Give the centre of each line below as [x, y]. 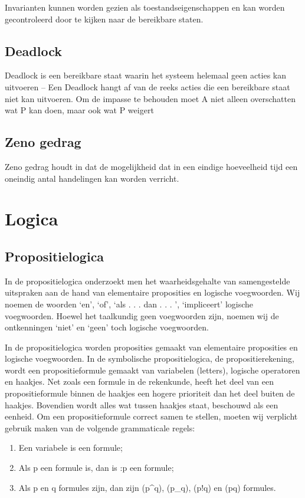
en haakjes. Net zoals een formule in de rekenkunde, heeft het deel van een [139, 381]
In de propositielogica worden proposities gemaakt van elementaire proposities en [151, 347]
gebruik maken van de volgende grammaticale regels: [100, 427]
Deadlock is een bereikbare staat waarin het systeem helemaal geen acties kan [146, 75]
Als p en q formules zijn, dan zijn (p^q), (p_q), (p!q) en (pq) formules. [147, 487]
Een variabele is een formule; [70, 448]
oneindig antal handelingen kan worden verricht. [92, 178]
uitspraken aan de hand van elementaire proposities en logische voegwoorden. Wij [152, 292]
